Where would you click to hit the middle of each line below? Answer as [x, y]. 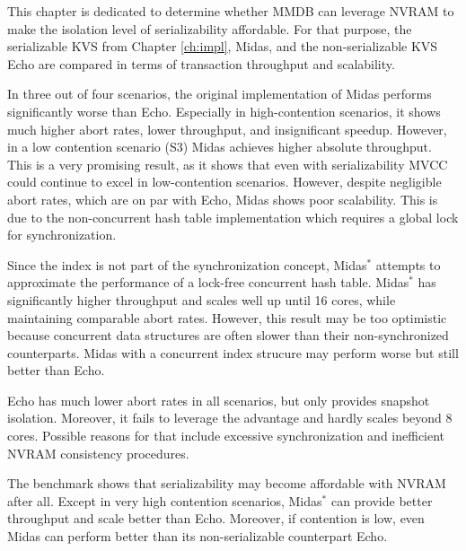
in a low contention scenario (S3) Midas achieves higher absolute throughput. [220, 147]
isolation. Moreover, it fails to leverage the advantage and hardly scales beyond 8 [230, 418]
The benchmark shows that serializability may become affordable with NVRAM [227, 483]
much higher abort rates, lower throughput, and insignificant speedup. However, [227, 129]
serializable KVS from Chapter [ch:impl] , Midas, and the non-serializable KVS [223, 46]
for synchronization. [62, 235]
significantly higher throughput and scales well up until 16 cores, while [202, 299]
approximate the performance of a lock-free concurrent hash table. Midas [208, 282]
